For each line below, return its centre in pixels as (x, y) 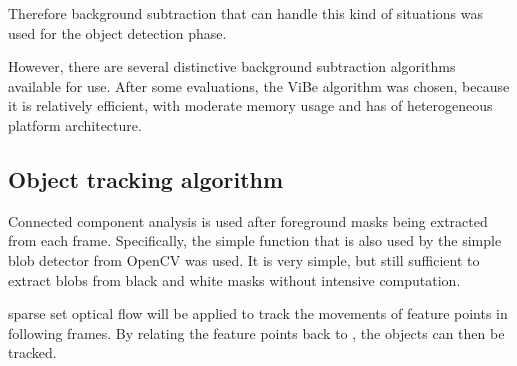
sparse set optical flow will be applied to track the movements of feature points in (258, 313)
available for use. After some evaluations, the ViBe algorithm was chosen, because (259, 85)
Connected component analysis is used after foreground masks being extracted (248, 220)
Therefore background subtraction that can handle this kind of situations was (246, 13)
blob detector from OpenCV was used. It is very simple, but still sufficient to (244, 259)
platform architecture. (75, 124)
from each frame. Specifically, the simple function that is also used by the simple (255, 240)
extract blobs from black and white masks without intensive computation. (234, 279)
